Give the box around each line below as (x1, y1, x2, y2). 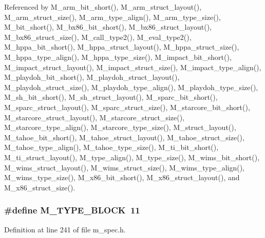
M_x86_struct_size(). (4, 182, 75, 192)
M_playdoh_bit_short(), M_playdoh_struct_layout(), (4, 72, 180, 82)
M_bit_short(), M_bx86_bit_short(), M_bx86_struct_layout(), (4, 21, 212, 32)
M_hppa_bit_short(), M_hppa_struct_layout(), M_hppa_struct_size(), (4, 41, 239, 52)
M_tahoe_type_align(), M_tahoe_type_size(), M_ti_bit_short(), (4, 142, 219, 153)
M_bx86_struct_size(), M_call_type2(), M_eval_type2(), (4, 31, 192, 42)
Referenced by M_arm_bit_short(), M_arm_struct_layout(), (4, 2, 202, 12)
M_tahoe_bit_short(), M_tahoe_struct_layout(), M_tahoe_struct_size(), (4, 132, 244, 142)
